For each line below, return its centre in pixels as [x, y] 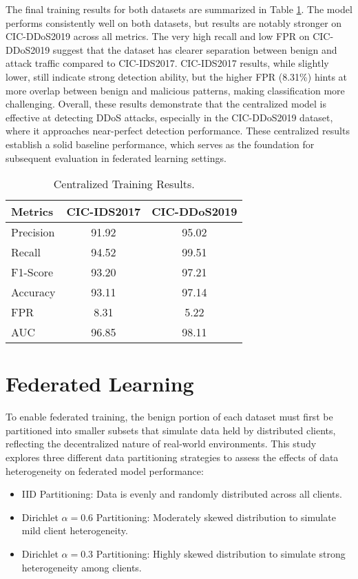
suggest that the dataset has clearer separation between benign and [195, 49]
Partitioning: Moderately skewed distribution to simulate [216, 517]
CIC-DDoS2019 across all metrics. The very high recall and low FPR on [158, 36]
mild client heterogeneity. [75, 530]
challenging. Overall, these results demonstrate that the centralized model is [166, 104]
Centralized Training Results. [124, 184]
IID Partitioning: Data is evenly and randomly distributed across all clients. [182, 494]
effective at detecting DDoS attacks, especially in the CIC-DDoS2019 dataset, [169, 117]
